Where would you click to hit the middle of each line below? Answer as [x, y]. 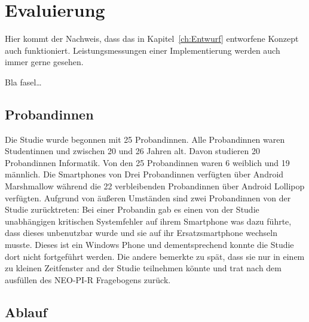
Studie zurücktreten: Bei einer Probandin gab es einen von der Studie [132, 209]
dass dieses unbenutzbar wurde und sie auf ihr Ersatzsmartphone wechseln [141, 233]
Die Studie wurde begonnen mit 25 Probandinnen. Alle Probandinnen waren [145, 139]
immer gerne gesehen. [44, 62]
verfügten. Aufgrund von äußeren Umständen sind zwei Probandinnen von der [148, 197]
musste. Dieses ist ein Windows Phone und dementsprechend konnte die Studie [149, 245]
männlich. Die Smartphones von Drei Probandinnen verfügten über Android [144, 174]
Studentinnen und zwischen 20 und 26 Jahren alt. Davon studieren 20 [132, 151]
